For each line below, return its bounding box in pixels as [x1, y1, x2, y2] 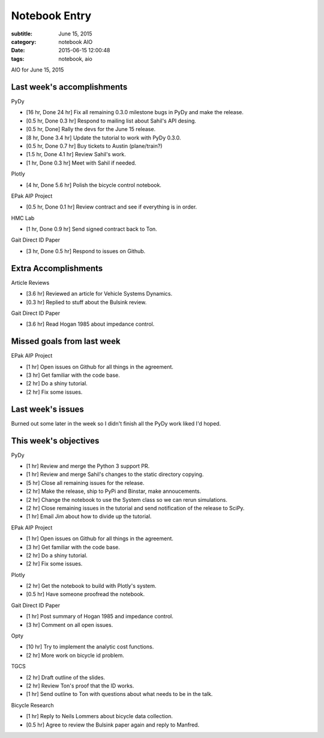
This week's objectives [11, 436, 100, 446]
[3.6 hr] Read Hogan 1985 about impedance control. [26, 320, 155, 328]
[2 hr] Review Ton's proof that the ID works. [26, 682, 134, 689]
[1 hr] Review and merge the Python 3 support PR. [26, 463, 150, 470]
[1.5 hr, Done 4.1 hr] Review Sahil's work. [26, 151, 126, 158]
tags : [11, 55, 25, 63]
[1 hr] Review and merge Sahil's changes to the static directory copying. [26, 471, 204, 478]
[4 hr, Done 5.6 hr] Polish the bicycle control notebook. [26, 181, 162, 189]
